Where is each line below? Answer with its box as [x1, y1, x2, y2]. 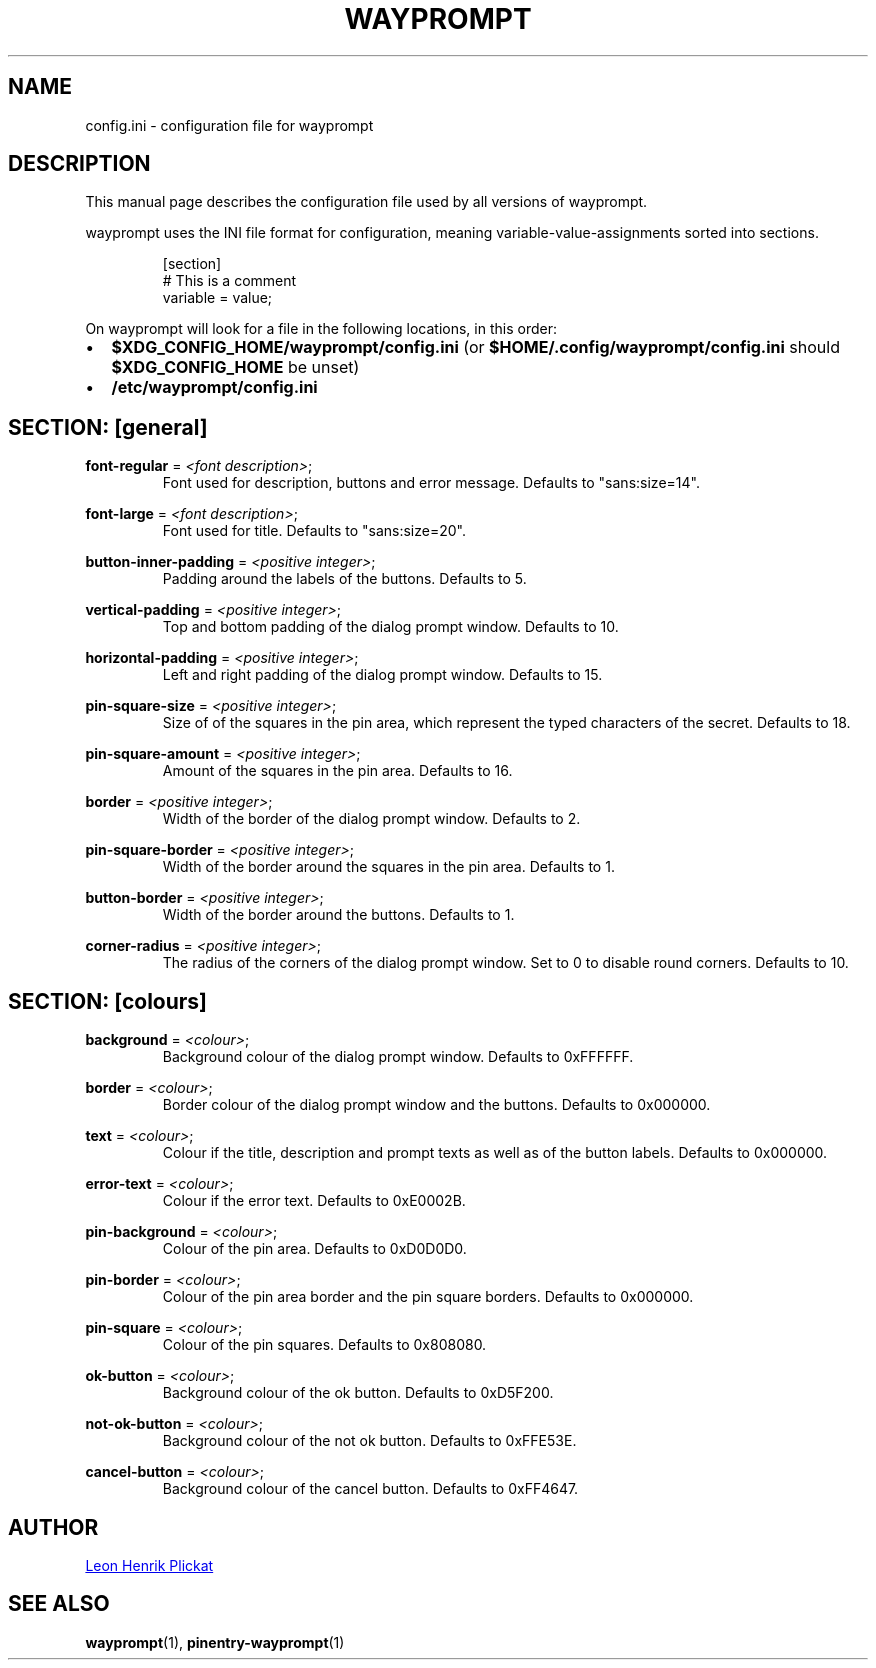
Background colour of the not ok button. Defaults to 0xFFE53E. [162, 1432, 577, 1450]
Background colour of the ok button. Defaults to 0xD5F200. [162, 1384, 554, 1402]
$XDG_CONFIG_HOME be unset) [111, 357, 360, 378]
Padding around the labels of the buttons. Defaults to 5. [162, 570, 527, 588]
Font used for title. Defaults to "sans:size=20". [162, 522, 466, 540]
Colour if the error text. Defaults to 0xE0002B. [162, 1192, 466, 1210]
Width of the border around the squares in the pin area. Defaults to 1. [162, 858, 615, 876]
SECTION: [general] [8, 414, 208, 440]
